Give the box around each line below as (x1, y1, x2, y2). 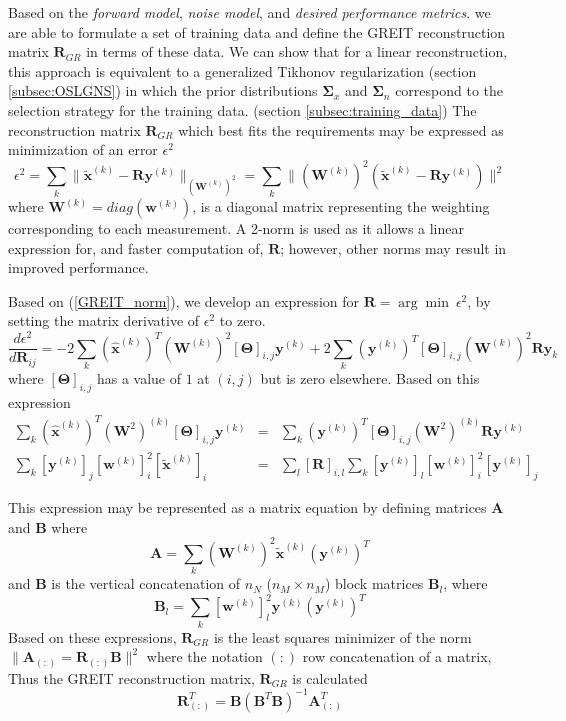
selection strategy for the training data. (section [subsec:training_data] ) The (8, 99, 477, 120)
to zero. (219, 310, 266, 331)
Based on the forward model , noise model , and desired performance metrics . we (8, 2, 491, 22)
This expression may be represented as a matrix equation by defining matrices (8, 497, 487, 518)
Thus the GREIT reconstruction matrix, (8, 667, 255, 688)
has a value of (96, 367, 182, 388)
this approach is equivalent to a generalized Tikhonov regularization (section (8, 60, 477, 81)
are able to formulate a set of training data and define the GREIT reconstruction (8, 21, 506, 42)
